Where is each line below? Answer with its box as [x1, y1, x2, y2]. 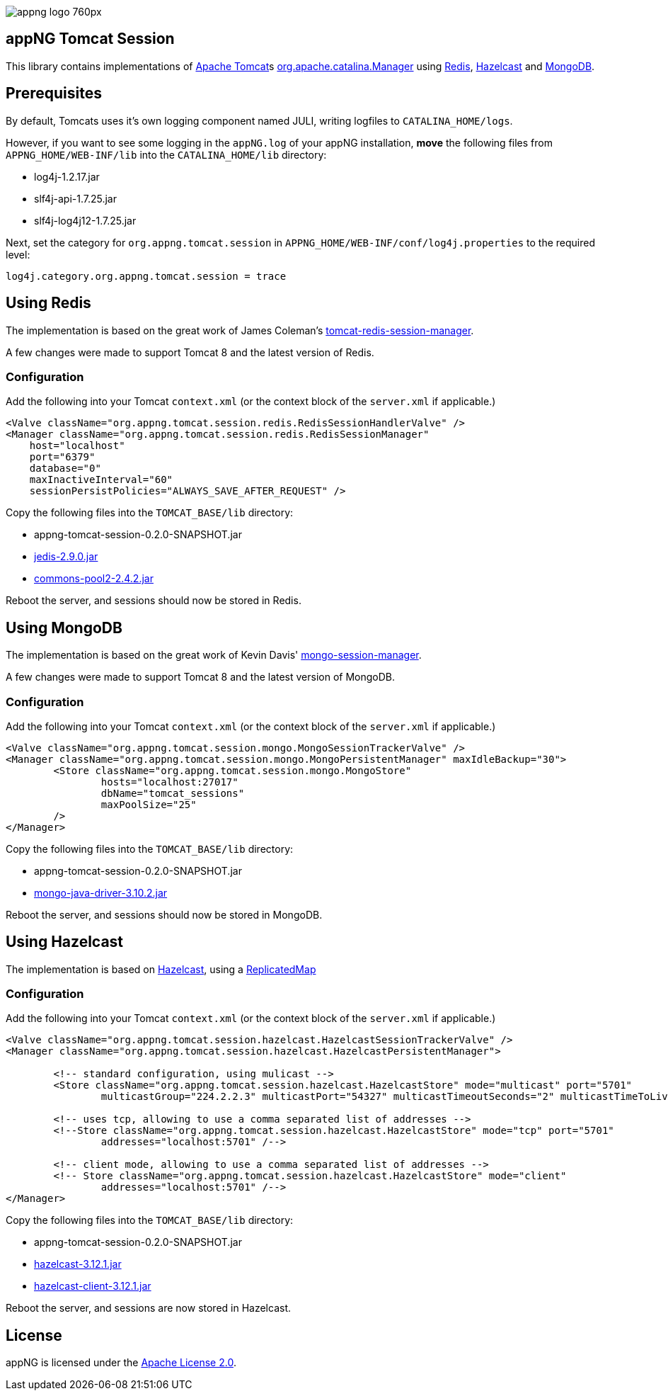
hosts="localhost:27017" [100, 776, 238, 788]
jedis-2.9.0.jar [34, 550, 98, 563]
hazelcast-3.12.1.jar [34, 1258, 122, 1271]
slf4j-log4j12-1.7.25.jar [34, 214, 137, 227]
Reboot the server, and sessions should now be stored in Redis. [6, 594, 301, 607]
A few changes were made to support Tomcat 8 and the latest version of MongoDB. [6, 671, 396, 683]
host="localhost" [29, 440, 125, 452]
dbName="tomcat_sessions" [100, 787, 245, 799]
